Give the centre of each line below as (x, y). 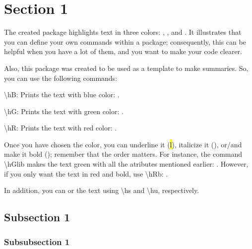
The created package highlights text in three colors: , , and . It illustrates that (123, 32)
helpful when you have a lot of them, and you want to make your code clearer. (123, 51)
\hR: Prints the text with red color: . (60, 128)
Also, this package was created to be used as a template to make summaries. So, (126, 68)
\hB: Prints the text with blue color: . (62, 94)
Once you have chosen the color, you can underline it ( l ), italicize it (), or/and (123, 144)
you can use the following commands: (61, 78)
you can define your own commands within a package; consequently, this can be (125, 41)
